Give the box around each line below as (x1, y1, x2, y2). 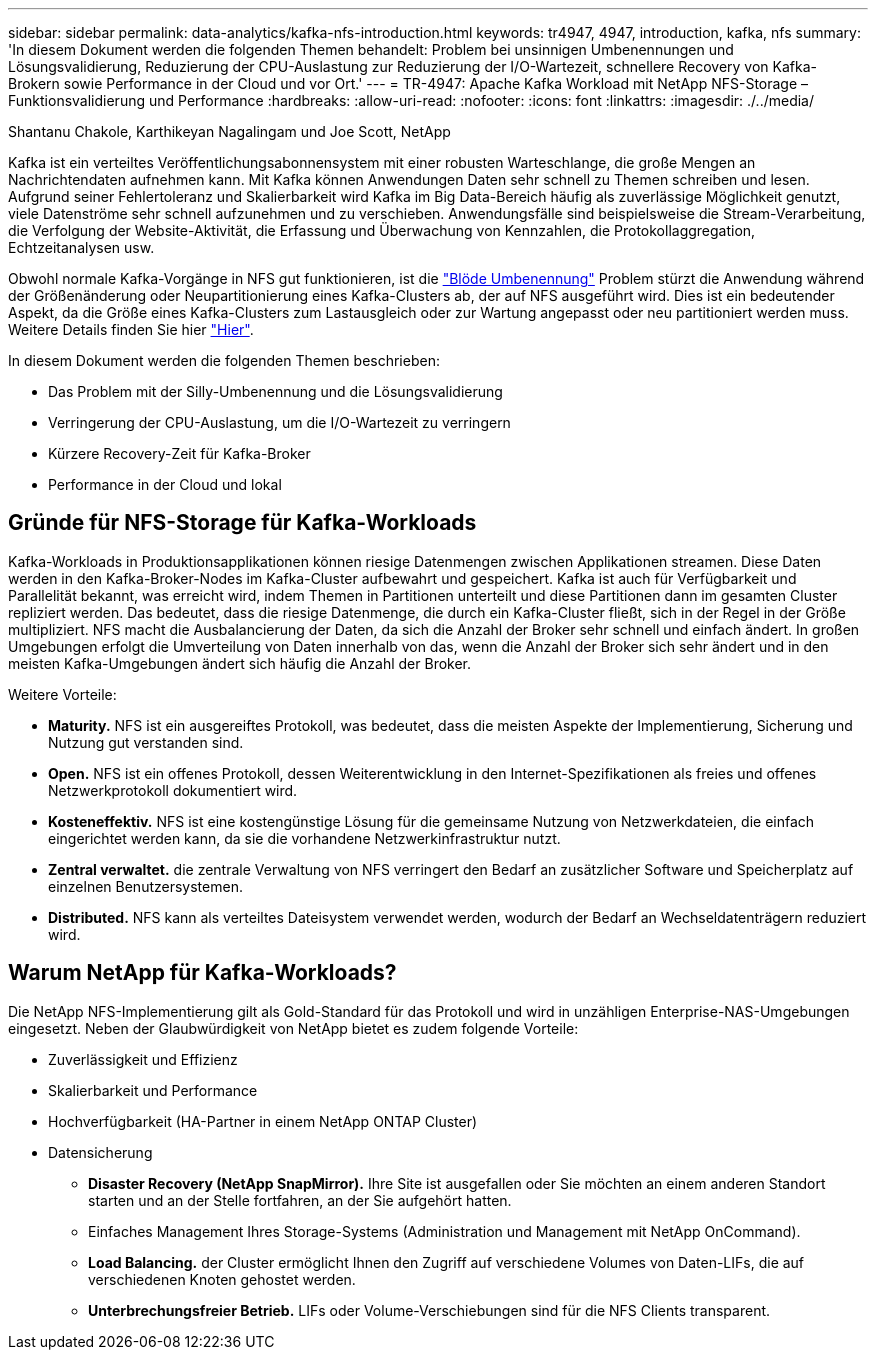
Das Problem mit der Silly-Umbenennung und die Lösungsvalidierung (48, 383, 503, 400)
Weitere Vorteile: (8, 685, 117, 703)
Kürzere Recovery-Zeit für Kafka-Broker (48, 445, 311, 462)
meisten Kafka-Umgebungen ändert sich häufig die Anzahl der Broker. (8, 654, 472, 672)
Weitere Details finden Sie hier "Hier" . (8, 321, 254, 338)
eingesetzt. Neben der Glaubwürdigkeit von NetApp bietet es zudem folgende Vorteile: (8, 1019, 579, 1037)
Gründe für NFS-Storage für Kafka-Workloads (8, 510, 477, 536)
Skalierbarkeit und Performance (48, 1081, 258, 1099)
